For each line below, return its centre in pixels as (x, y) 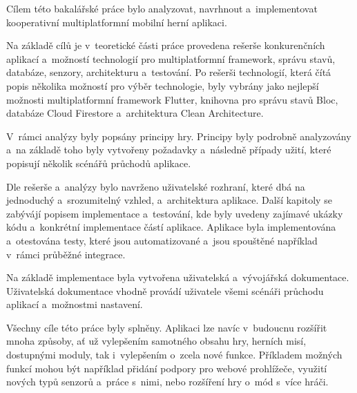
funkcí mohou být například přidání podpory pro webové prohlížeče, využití (167, 368)
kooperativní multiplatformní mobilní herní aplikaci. (117, 22)
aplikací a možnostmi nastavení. (75, 304)
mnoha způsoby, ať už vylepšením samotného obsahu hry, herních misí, (156, 341)
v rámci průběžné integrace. (66, 254)
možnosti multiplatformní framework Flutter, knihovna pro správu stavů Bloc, (172, 99)
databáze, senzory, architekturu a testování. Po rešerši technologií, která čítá (169, 72)
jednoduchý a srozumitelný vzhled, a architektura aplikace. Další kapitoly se (169, 200)
